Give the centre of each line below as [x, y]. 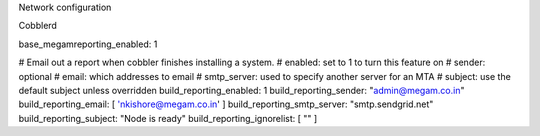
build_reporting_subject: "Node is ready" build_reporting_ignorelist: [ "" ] [168, 118]
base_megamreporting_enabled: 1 [88, 44]
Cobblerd [37, 26]
